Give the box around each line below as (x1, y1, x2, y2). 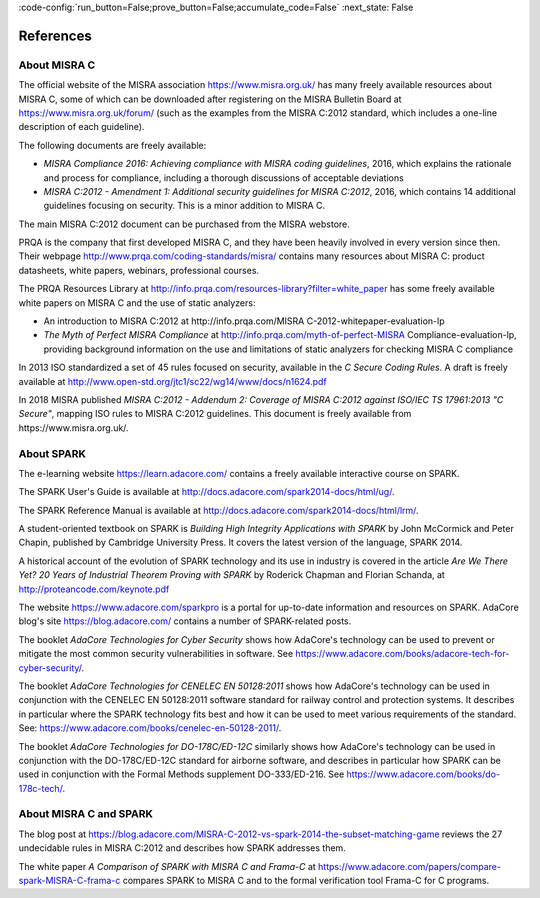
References (18, 27, 92, 44)
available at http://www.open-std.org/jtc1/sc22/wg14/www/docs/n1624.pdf (18, 375, 327, 387)
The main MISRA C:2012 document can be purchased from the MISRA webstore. (18, 218, 350, 230)
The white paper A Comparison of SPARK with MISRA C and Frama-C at (18, 860, 317, 872)
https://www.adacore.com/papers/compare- (318, 860, 502, 872)
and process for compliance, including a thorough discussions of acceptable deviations (43, 171, 404, 184)
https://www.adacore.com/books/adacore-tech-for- (295, 648, 510, 660)
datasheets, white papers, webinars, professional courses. (18, 264, 260, 276)
